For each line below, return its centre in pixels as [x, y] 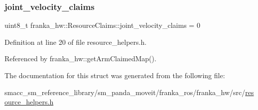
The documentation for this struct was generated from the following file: [115, 75]
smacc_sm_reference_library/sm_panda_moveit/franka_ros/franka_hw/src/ [125, 92]
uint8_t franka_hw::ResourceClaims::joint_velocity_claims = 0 [102, 25]
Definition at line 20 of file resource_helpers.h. [76, 42]
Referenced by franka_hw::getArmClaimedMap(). [80, 58]
